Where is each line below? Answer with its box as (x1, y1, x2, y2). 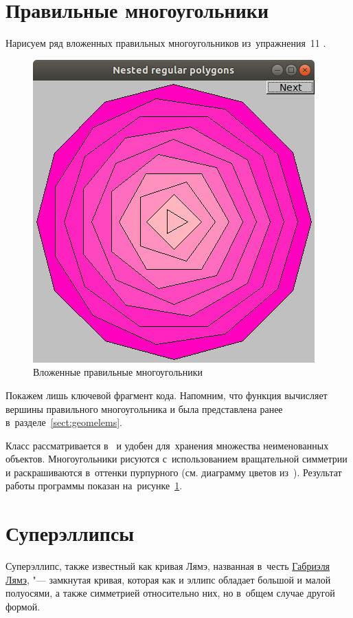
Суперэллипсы (5, 519, 135, 547)
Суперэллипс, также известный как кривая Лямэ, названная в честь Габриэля (5, 559, 330, 573)
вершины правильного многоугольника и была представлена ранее (5, 401, 283, 416)
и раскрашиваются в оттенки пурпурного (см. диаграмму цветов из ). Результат (5, 465, 342, 479)
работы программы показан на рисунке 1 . (5, 478, 183, 493)
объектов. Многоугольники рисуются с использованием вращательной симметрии (5, 451, 348, 466)
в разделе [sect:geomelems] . (5, 415, 122, 429)
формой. (5, 599, 41, 613)
